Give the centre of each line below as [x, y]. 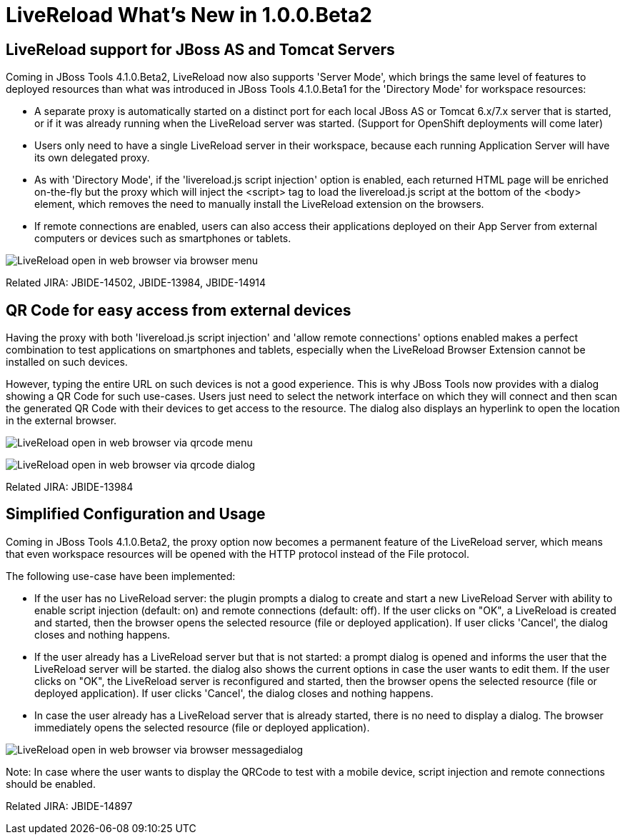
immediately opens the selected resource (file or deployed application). [202, 727]
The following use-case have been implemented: [121, 576]
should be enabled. [51, 784]
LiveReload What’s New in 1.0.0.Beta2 [189, 15]
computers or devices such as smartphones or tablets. [163, 239]
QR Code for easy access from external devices [179, 310]
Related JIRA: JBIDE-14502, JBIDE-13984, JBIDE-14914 [136, 283]
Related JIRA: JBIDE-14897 [69, 806]
